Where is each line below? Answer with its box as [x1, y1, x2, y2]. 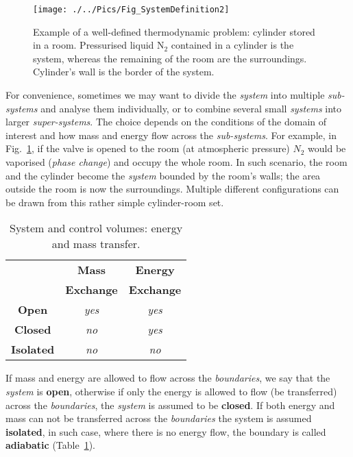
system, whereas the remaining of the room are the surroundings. [33, 51, 307, 65]
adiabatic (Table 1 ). [5, 438, 96, 452]
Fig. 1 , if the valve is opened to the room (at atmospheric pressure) [5, 141, 290, 156]
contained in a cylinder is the [171, 38, 294, 52]
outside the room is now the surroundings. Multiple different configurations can [5, 182, 339, 196]
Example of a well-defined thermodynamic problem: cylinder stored [33, 24, 315, 38]
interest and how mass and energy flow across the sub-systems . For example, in [5, 127, 337, 142]
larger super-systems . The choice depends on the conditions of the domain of [5, 114, 327, 129]
